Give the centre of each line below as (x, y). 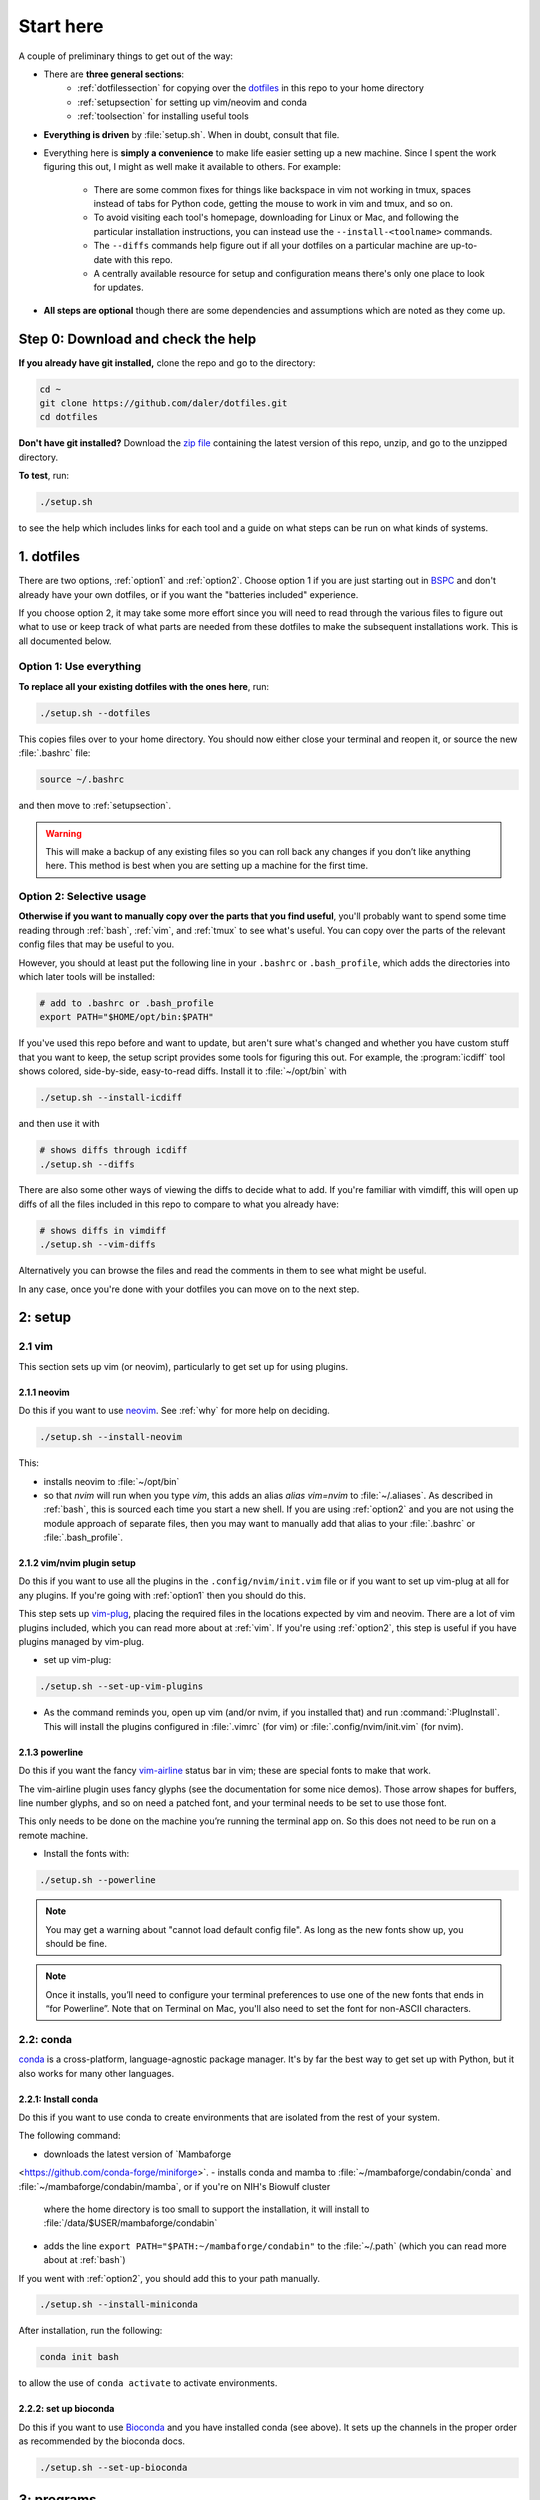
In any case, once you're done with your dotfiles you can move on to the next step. (189, 1289)
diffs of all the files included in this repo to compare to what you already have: (179, 1204)
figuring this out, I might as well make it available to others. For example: (192, 167)
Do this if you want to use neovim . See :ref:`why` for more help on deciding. (174, 1411)
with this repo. (143, 259)
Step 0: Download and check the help (137, 338)
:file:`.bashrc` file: (54, 753)
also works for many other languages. (96, 2073)
